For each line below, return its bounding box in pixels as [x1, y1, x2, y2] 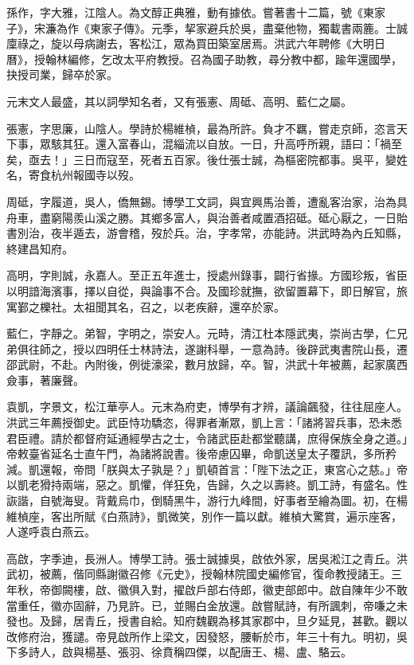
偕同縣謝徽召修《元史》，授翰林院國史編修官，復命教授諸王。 [72, 565, 391, 582]
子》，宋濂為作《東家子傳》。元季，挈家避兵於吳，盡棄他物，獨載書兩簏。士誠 [6, 19, 408, 36]
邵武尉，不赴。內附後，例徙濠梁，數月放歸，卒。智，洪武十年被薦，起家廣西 [6, 356, 408, 373]
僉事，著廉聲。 [6, 371, 84, 388]
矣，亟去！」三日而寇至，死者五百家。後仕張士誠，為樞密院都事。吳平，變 [6, 151, 396, 167]
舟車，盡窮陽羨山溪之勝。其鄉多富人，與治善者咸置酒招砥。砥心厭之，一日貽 [6, 209, 408, 225]
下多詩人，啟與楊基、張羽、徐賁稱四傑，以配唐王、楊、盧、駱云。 [6, 643, 352, 660]
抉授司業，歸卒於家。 [6, 66, 118, 83]
